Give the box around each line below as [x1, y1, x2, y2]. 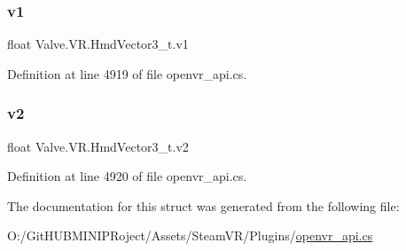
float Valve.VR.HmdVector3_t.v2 [7, 137, 189, 155]
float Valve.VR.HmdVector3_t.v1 [7, 35, 189, 53]
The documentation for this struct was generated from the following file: [7, 196, 400, 215]
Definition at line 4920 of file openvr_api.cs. [7, 167, 247, 185]
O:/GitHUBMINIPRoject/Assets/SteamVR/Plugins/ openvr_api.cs [7, 226, 373, 245]
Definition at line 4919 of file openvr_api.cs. [7, 64, 247, 82]
